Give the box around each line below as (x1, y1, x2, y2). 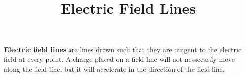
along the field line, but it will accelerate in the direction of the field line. (4, 63, 225, 74)
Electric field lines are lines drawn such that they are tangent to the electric (4, 44, 242, 55)
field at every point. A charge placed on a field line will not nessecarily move (4, 54, 235, 64)
